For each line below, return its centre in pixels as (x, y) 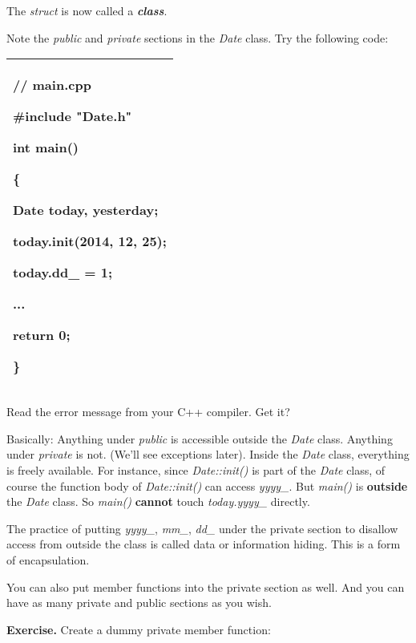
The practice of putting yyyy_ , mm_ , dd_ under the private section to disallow (202, 528)
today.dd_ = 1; (63, 273)
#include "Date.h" (73, 116)
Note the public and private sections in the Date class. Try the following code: (198, 37)
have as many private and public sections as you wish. (139, 603)
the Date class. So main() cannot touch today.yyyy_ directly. (158, 501)
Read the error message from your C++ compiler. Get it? (148, 412)
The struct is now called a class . (87, 10)
